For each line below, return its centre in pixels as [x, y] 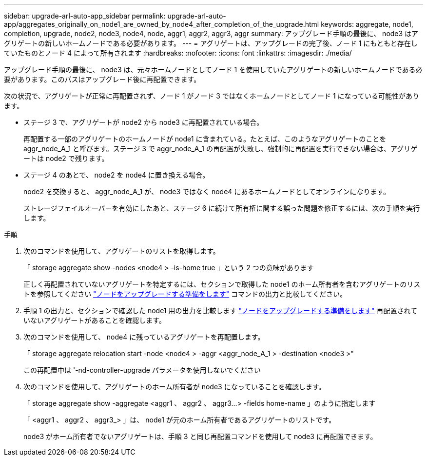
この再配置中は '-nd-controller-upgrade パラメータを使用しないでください [142, 370]
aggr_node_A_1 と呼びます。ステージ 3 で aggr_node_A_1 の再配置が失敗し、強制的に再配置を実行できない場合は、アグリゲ [221, 149]
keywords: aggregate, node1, [367, 24]
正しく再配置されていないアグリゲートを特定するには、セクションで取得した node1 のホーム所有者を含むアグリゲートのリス [222, 284]
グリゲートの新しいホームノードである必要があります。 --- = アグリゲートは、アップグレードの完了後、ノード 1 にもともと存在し [211, 43]
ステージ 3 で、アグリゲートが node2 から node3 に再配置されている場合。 [144, 122]
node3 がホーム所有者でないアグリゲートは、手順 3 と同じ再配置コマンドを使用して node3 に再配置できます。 [200, 436]
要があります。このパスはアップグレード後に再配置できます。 [102, 79]
